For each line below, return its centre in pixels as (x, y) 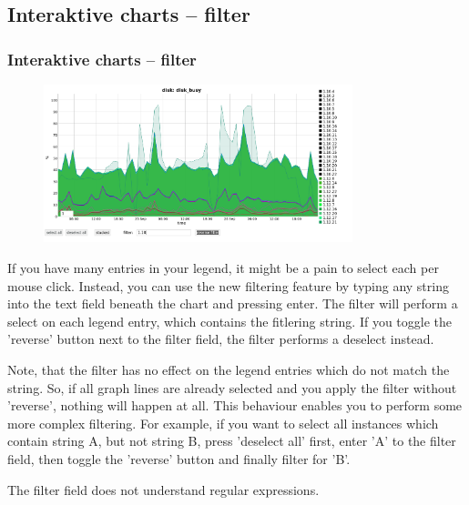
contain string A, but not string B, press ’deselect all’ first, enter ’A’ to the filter (232, 441)
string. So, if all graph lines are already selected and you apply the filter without (232, 387)
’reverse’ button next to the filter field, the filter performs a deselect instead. (221, 339)
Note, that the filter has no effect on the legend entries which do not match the (229, 369)
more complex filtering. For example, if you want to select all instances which (223, 423)
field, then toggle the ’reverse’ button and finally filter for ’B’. (179, 458)
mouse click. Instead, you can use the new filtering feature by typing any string (228, 285)
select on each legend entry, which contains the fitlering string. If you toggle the (229, 321)
